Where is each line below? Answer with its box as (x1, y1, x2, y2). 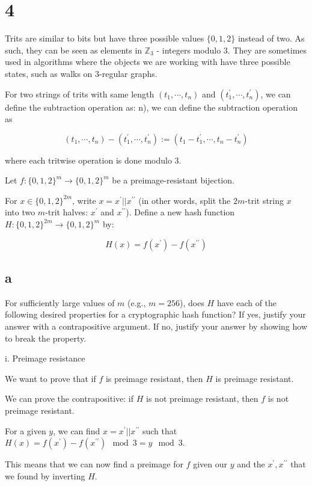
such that (142, 424, 177, 437)
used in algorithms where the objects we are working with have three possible (5, 55, 290, 68)
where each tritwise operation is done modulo (5, 153, 172, 166)
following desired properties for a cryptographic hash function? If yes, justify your (5, 308, 306, 321)
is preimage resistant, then (105, 372, 203, 384)
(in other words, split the (138, 194, 231, 206)
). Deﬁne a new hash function (126, 206, 235, 218)
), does (180, 296, 204, 309)
